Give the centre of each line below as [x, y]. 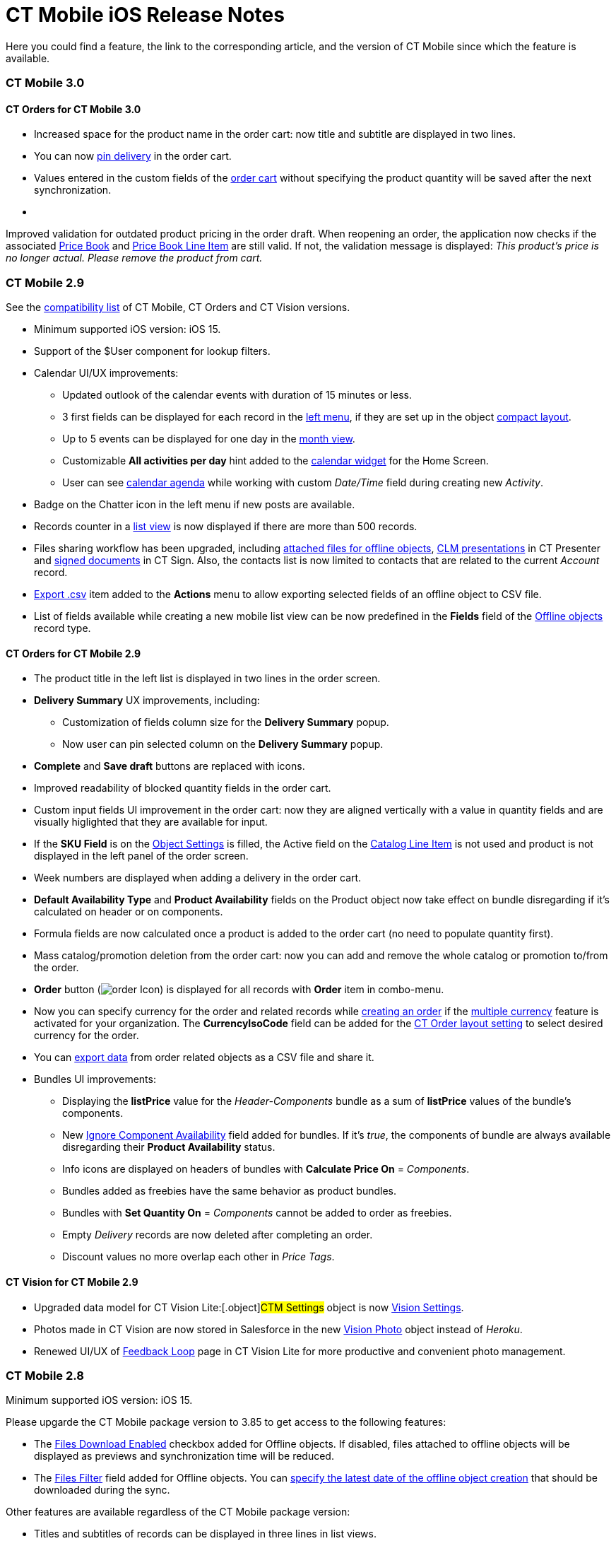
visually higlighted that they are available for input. [151, 822]
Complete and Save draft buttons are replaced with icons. [170, 766]
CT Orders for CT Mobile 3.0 [73, 109]
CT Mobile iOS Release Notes [145, 15]
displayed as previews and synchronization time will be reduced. [184, 1456]
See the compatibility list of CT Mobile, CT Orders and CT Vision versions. [178, 307]
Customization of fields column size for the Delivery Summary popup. [226, 722]
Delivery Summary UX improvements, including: [147, 701]
